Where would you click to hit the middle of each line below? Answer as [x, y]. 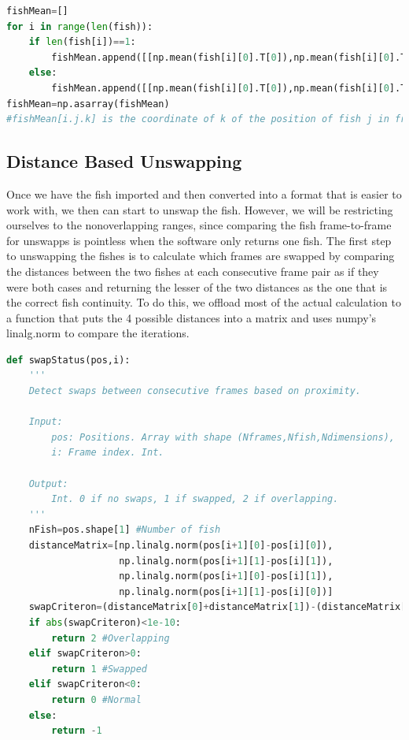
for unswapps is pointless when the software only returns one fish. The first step [199, 240]
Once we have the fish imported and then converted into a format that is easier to [204, 193]
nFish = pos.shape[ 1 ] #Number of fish [125, 530]
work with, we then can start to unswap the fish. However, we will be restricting [200, 209]
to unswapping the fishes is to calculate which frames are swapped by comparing [201, 256]
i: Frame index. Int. [108, 453]
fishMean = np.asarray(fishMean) [88, 104]
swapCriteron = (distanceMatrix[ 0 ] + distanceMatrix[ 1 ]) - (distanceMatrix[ [217, 607]
